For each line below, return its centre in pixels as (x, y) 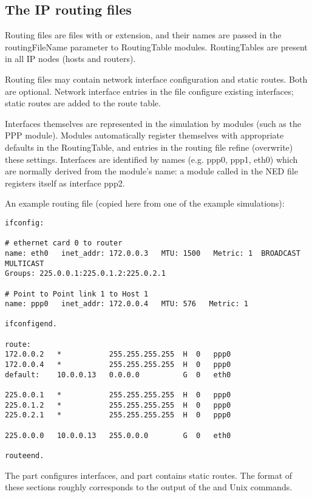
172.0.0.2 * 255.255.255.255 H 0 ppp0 (118, 355)
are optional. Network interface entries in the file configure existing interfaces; (149, 91)
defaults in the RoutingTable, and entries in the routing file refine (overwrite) (149, 147)
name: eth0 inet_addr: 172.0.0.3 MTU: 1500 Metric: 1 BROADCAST (153, 253)
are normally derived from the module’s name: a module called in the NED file (151, 171)
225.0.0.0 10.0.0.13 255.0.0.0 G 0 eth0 (118, 435)
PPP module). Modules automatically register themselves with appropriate (144, 135)
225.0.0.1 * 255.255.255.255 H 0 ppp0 (118, 395)
